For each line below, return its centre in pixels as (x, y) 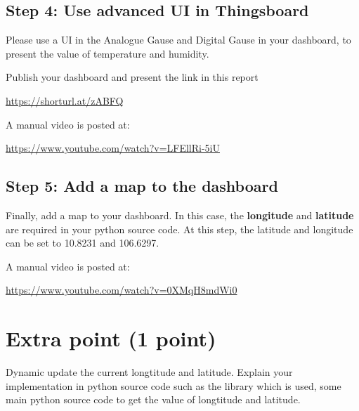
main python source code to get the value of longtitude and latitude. (153, 399)
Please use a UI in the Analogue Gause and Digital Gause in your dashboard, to (178, 40)
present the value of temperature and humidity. (107, 53)
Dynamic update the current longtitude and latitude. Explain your (149, 372)
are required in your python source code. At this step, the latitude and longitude (179, 229)
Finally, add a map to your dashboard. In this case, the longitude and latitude (180, 215)
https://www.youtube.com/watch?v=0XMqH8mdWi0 (122, 290)
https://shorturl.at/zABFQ (65, 100)
